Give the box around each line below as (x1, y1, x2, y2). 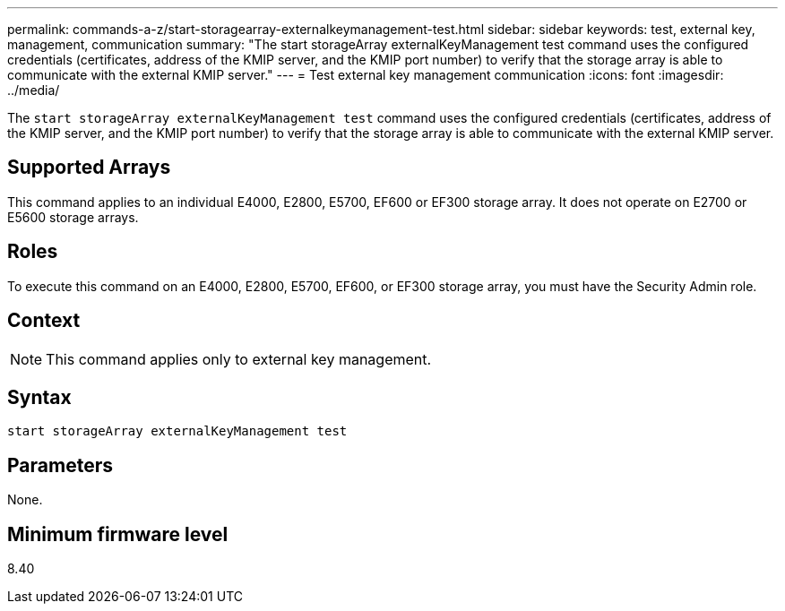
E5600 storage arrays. (7, 209, 139, 225)
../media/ (7, 82, 60, 98)
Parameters (7, 453, 113, 477)
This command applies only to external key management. (46, 349, 432, 368)
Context (7, 309, 81, 332)
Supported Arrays (7, 156, 171, 179)
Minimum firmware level (7, 522, 229, 546)
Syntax (7, 385, 72, 409)
